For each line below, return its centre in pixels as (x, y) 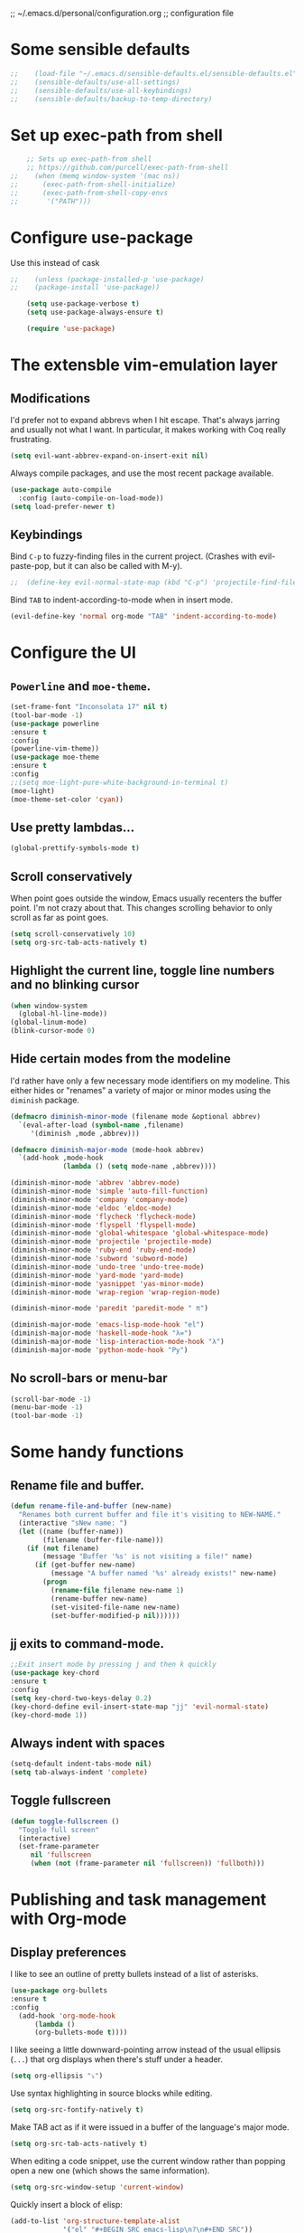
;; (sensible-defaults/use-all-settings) (95, 82)
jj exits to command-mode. (88, 1644)
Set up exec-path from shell (117, 135)
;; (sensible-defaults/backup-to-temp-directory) (111, 99)
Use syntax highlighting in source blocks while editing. (111, 2094)
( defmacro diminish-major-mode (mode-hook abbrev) (107, 1150)
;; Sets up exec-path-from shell (89, 159)
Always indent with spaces (88, 1743)
